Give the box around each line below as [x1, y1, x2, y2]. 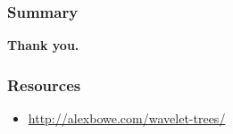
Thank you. [7, 36, 79, 54]
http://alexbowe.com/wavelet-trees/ [28, 109, 226, 128]
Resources [7, 73, 81, 96]
